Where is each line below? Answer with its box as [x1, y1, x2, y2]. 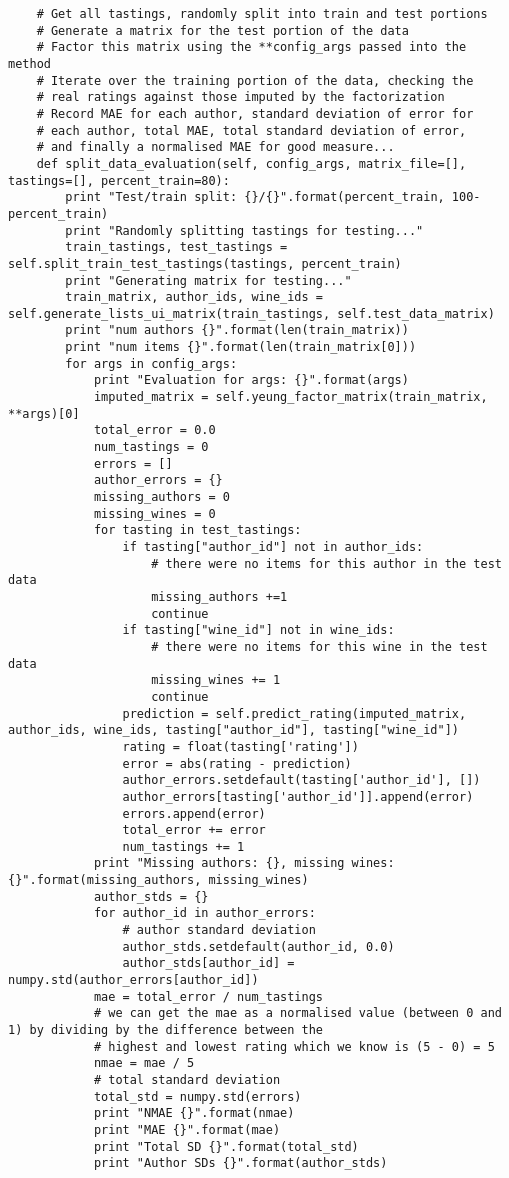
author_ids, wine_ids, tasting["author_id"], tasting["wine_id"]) [8, 723, 460, 738]
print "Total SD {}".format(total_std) [93, 1139, 359, 1154]
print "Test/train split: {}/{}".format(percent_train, [65, 190, 445, 205]
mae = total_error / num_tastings [93, 989, 323, 1004]
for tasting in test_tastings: [93, 523, 302, 538]
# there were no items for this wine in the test [151, 639, 488, 654]
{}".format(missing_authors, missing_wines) [8, 873, 309, 888]
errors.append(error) [122, 806, 266, 821]
